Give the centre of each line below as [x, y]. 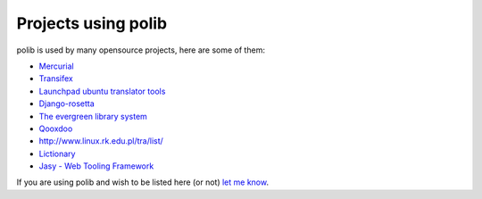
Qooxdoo [56, 129]
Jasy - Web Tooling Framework [96, 166]
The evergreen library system [93, 116]
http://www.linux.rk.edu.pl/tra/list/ [101, 141]
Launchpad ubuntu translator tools [102, 91]
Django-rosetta [67, 104]
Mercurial [57, 66]
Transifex [56, 79]
